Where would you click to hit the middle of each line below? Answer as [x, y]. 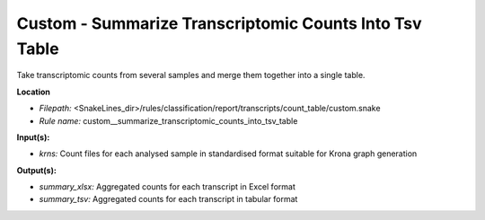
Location [34, 92]
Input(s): [33, 137]
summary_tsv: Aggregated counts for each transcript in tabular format [168, 199]
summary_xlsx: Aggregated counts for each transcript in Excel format [167, 187]
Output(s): [37, 170]
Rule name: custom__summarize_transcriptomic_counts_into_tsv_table [168, 120]
